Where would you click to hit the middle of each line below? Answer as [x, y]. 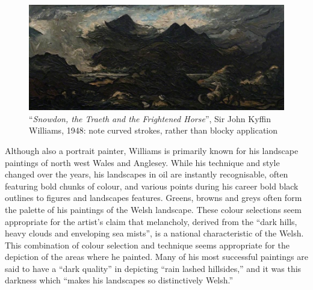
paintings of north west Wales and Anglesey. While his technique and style [142, 162]
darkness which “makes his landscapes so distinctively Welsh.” [119, 280]
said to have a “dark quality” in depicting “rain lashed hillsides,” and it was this [153, 268]
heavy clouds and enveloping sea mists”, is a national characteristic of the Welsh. [154, 233]
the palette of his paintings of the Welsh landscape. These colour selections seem [153, 209]
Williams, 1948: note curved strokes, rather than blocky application [153, 130]
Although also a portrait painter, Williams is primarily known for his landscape [152, 150]
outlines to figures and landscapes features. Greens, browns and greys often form [153, 198]
